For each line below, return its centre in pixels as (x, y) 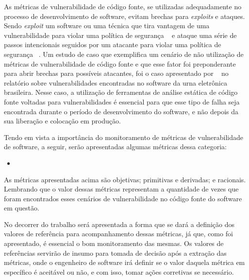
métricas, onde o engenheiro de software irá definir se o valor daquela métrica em (124, 262)
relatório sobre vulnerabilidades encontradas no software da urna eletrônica (116, 82)
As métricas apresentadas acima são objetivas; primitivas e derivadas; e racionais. (125, 179)
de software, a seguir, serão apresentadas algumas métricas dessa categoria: (115, 147)
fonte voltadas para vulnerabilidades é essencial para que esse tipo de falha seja (122, 101)
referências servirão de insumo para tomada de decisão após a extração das (115, 253)
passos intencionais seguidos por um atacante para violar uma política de (113, 44)
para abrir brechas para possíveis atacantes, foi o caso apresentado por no (116, 73)
